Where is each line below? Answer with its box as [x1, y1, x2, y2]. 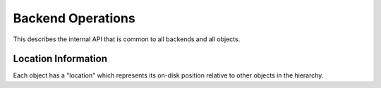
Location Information [13, 53, 107, 65]
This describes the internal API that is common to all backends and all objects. [13, 35, 241, 43]
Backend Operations [13, 10, 135, 26]
